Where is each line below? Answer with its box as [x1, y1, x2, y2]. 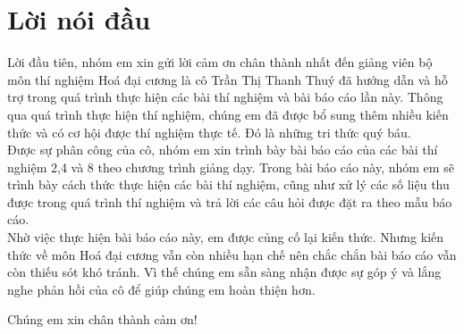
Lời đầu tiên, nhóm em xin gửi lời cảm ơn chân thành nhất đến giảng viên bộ [7, 53, 433, 71]
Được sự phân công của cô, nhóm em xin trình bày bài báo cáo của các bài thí [7, 140, 438, 159]
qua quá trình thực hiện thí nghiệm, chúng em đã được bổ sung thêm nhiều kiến [7, 104, 449, 123]
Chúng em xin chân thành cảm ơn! [7, 310, 198, 329]
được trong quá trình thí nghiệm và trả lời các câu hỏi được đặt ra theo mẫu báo [7, 192, 452, 211]
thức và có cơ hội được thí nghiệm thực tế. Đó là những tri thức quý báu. [7, 122, 411, 141]
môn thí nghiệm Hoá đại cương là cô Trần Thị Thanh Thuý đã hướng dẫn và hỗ [7, 70, 448, 88]
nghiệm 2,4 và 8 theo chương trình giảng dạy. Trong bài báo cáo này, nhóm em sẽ [7, 157, 454, 176]
